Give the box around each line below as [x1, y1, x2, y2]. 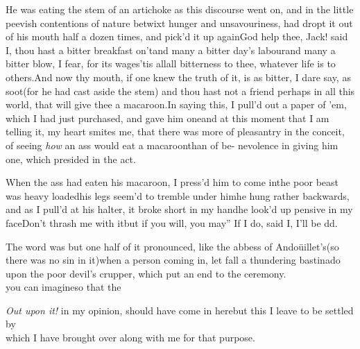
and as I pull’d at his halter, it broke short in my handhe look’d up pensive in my [6, 202, 353, 216]
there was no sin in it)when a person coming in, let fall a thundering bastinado [6, 253, 341, 267]
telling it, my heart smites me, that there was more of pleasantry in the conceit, [6, 124, 345, 139]
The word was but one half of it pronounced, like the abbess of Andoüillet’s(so [6, 239, 339, 253]
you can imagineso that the [6, 280, 121, 294]
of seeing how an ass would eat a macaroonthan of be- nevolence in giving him [6, 137, 338, 152]
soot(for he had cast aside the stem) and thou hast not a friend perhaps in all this [6, 83, 355, 98]
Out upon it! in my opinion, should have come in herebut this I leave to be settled [6, 303, 354, 317]
